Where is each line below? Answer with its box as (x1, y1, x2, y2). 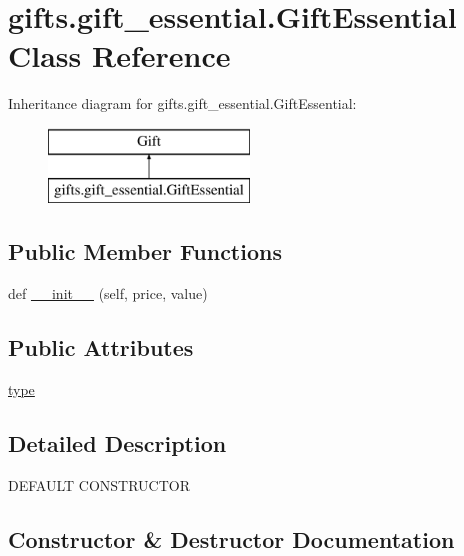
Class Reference (8, 35, 231, 76)
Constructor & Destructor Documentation (8, 523, 455, 554)
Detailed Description (8, 428, 227, 459)
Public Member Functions (8, 236, 282, 267)
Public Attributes (8, 332, 194, 363)
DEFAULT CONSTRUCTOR (8, 474, 190, 495)
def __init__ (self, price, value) (8, 283, 208, 304)
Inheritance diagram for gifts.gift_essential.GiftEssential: (8, 93, 357, 114)
